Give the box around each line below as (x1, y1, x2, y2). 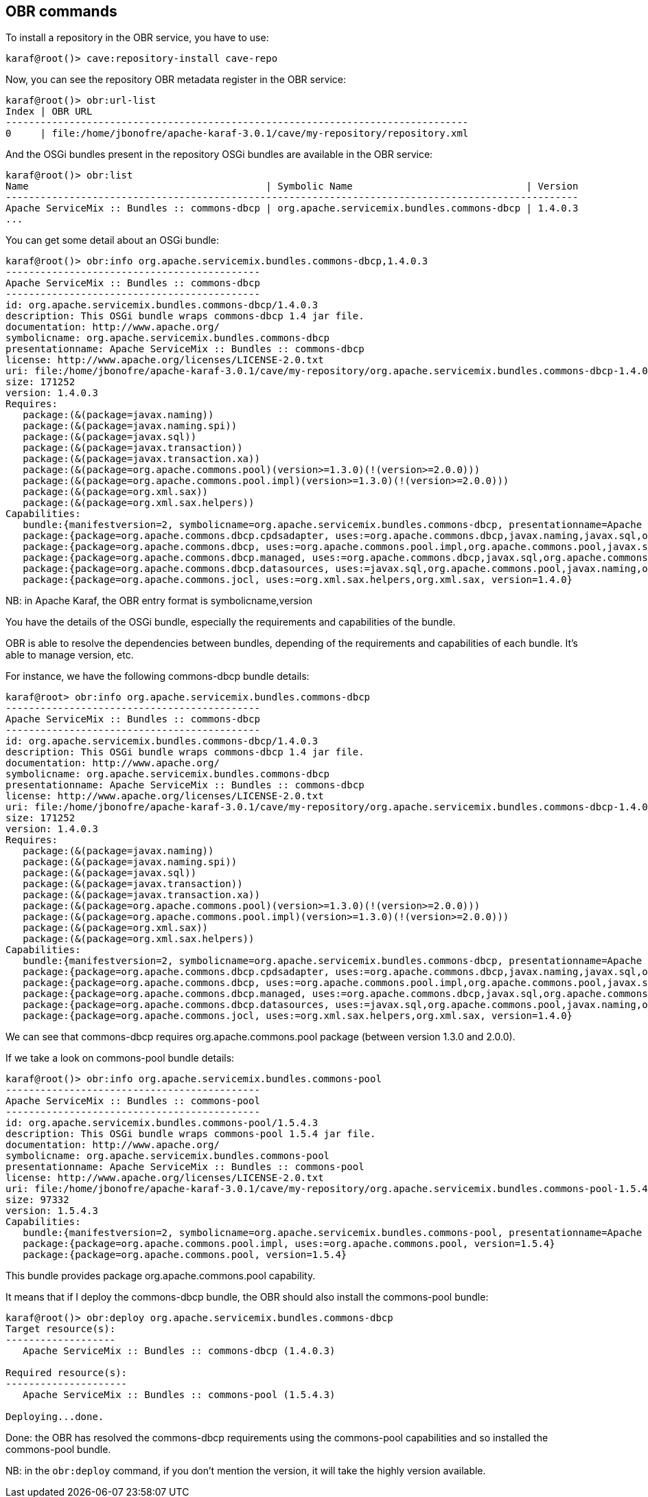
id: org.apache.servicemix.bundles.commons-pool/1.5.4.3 (5, 1117, 319, 1129)
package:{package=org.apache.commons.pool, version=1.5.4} (23, 1249, 347, 1261)
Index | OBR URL (5, 106, 93, 117)
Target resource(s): (5, 1323, 116, 1335)
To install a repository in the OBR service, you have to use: (5, 32, 269, 44)
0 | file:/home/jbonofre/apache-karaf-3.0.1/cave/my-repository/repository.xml (5, 128, 469, 139)
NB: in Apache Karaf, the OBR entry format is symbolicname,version (5, 595, 313, 607)
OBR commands (5, 3, 117, 20)
